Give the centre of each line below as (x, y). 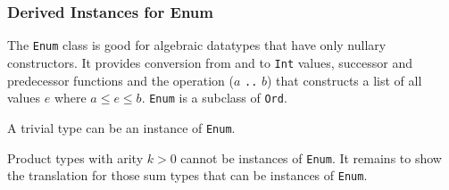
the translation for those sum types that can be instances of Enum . (187, 175)
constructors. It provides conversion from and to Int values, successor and (210, 62)
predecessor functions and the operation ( (121, 80)
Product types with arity (75, 157)
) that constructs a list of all (345, 80)
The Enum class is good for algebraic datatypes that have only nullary (197, 45)
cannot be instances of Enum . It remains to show (311, 157)
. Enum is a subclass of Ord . (214, 98)
